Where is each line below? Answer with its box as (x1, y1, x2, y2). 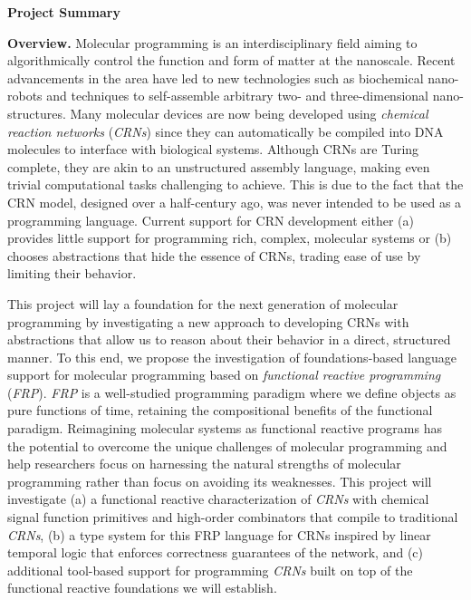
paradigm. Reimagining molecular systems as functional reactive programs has (7, 419, 442, 438)
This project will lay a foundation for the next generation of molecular (7, 294, 399, 313)
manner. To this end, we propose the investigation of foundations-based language (7, 347, 457, 366)
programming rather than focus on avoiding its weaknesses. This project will (7, 471, 432, 490)
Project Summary (7, 3, 120, 21)
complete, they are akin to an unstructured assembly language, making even (7, 157, 430, 176)
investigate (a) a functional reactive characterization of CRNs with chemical (7, 489, 429, 508)
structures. (7, 103, 66, 122)
